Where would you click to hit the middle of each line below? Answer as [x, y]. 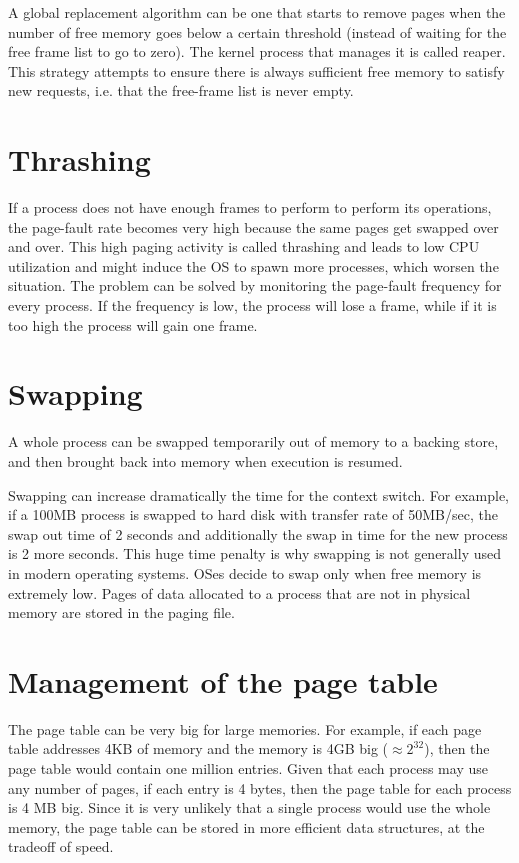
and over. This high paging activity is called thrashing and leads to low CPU [244, 246]
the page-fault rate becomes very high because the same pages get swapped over [253, 226]
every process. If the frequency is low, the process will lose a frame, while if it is [252, 305]
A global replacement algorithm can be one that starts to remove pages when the [257, 12]
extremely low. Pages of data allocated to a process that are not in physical [239, 592]
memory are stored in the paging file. [121, 612]
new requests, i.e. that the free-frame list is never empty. [181, 90]
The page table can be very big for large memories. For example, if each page [245, 728]
